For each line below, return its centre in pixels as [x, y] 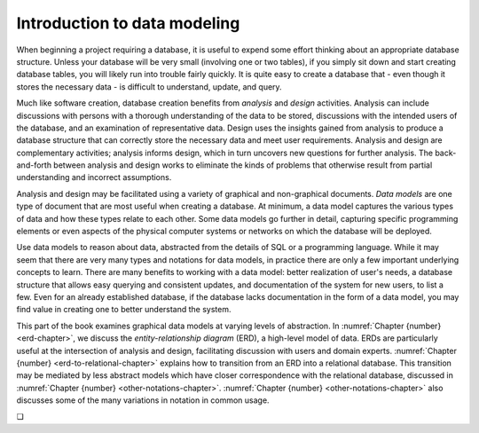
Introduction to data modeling [128, 23]
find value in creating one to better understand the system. [124, 310]
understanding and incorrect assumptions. [94, 177]
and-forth [34, 165]
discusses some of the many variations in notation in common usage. [143, 400]
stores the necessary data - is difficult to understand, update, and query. [149, 87]
